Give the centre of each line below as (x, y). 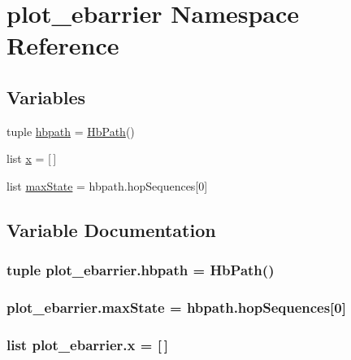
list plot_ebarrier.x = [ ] (87, 344)
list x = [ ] (32, 158)
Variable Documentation (111, 229)
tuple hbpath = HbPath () (71, 131)
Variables (46, 97)
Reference (63, 45)
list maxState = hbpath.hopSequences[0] (107, 185)
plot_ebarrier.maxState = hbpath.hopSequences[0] (176, 307)
